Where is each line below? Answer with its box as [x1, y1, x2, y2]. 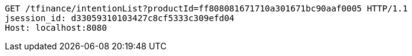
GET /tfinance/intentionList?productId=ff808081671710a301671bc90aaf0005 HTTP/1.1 [5, 4, 408, 13]
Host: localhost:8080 [5, 23, 107, 33]
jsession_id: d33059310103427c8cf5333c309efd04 [5, 13, 235, 23]
